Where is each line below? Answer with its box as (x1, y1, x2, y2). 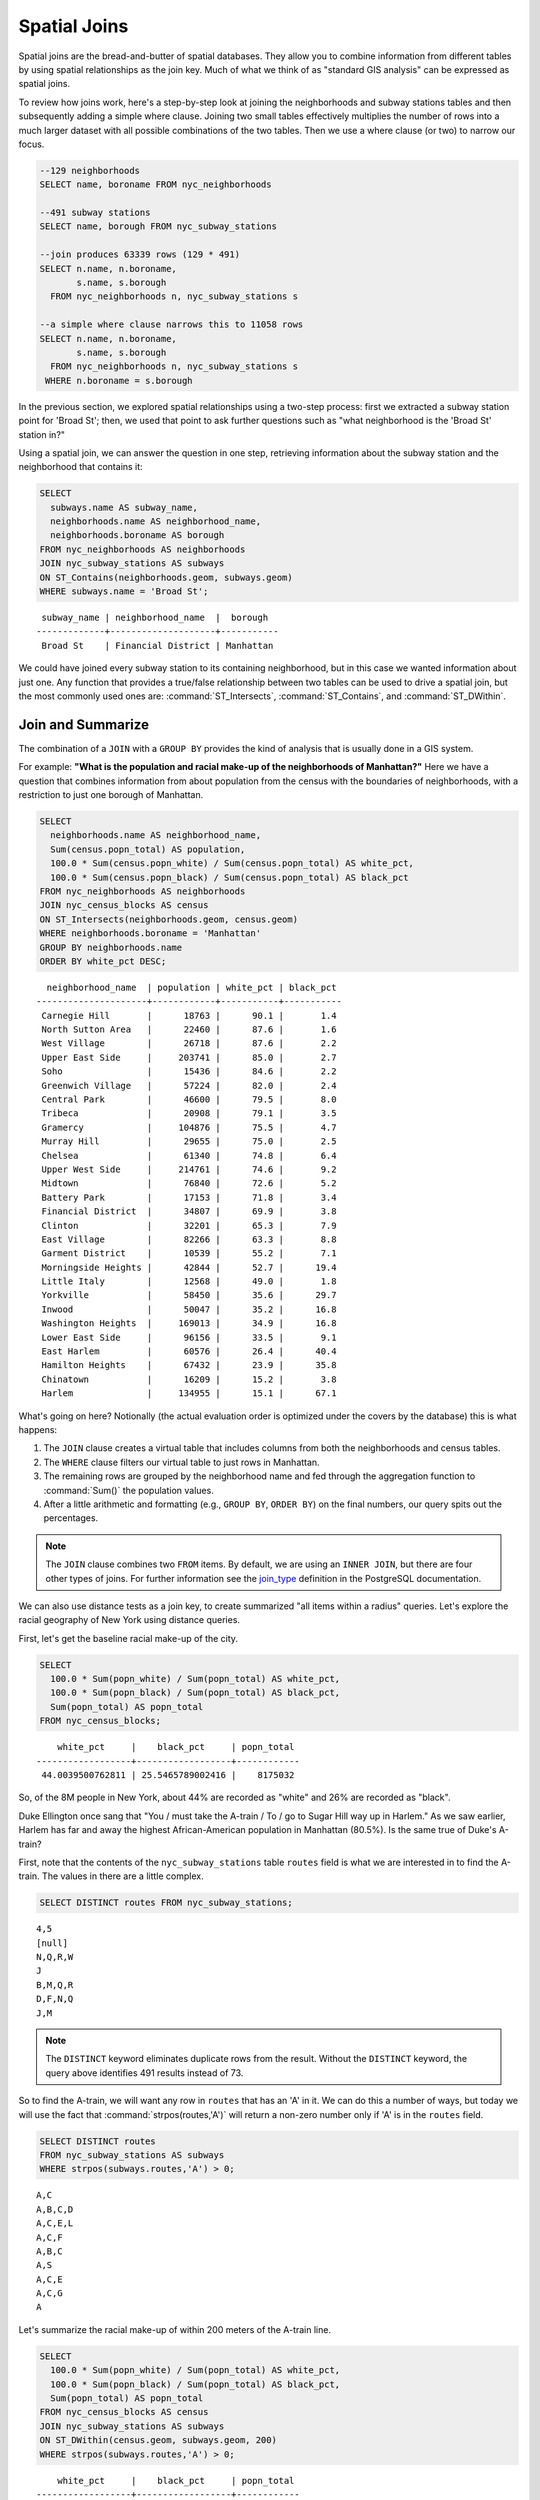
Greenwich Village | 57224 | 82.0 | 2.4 (41, 1080, 337, 1091)
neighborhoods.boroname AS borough (50, 530, 225, 541)
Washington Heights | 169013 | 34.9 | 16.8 (41, 1318, 337, 1329)
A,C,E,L (36, 2218, 74, 2229)
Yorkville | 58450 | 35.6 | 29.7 (41, 1290, 337, 1301)
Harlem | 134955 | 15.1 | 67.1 (41, 1388, 337, 1399)
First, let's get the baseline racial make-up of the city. (18, 1632, 239, 1644)
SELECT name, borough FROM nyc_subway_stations (39, 221, 277, 232)
